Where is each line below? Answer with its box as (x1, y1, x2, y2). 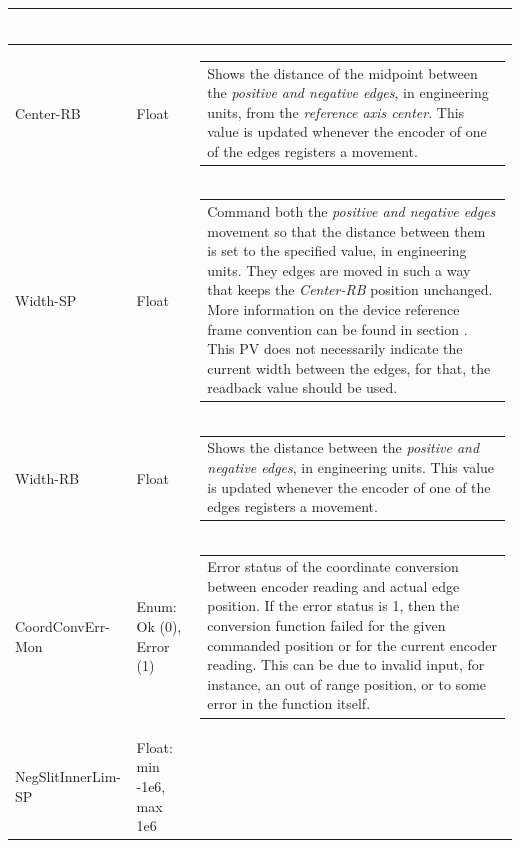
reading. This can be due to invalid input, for (207, 654, 485, 675)
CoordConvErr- (15, 615, 110, 636)
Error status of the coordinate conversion (207, 556, 459, 577)
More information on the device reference (207, 298, 460, 319)
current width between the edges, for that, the (207, 357, 491, 378)
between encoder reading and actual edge (207, 575, 460, 596)
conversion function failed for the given (207, 615, 446, 636)
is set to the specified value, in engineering (207, 240, 467, 261)
